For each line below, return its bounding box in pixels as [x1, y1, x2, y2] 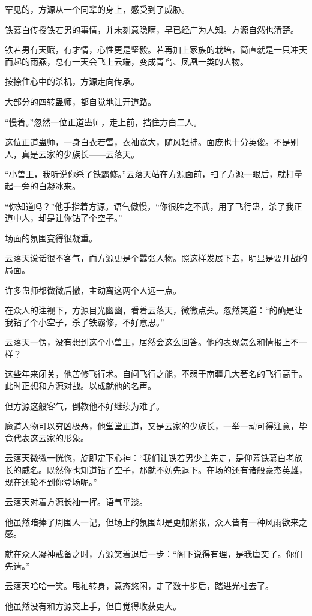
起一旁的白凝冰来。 [5, 179, 80, 192]
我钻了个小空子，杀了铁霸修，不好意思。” [5, 315, 164, 328]
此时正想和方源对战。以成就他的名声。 [5, 379, 156, 392]
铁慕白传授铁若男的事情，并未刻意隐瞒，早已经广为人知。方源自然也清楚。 [5, 23, 299, 35]
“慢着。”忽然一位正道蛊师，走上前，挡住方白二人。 [5, 115, 202, 128]
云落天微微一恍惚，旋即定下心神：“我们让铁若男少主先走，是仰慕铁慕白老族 [5, 451, 303, 464]
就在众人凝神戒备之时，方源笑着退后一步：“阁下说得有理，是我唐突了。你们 [5, 548, 303, 560]
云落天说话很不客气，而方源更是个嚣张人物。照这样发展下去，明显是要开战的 [5, 252, 307, 264]
